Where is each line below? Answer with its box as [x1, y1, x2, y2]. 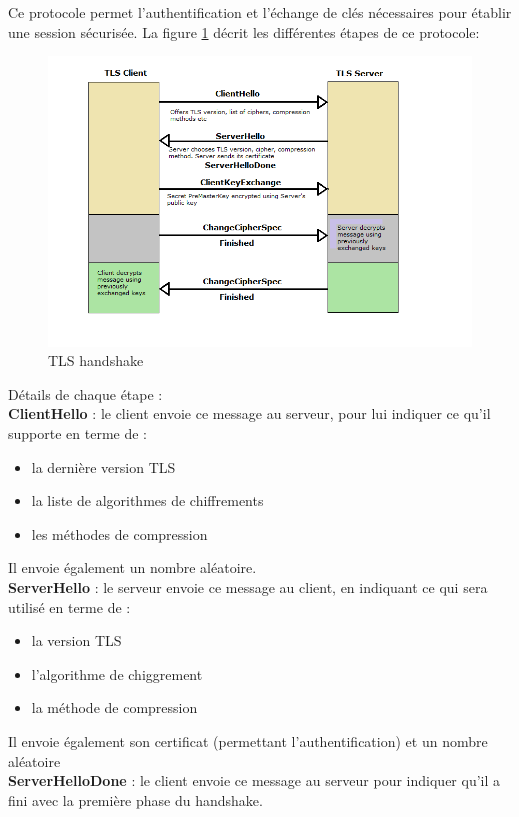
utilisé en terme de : [8, 596, 131, 617]
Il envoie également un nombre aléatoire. [8, 557, 257, 578]
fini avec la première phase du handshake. [8, 789, 263, 810]
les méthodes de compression [31, 523, 208, 544]
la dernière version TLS [31, 456, 176, 477]
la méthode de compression [31, 697, 198, 718]
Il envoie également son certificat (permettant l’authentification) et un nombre [8, 730, 488, 751]
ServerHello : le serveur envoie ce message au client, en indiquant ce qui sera [8, 576, 488, 597]
